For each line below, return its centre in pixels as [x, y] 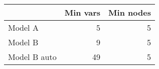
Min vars [83, 12]
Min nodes [130, 12]
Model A [23, 27]
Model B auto [32, 57]
